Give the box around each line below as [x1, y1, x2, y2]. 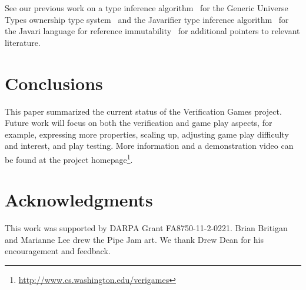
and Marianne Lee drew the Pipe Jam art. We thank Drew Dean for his [5, 233, 264, 245]
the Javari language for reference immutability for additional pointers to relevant [5, 25, 300, 37]
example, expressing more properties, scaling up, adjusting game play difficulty [5, 128, 289, 140]
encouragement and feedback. [5, 245, 111, 257]
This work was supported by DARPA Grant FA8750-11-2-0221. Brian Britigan [5, 222, 288, 234]
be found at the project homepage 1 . [5, 151, 133, 165]
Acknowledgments [5, 188, 153, 212]
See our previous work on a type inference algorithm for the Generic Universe [5, 2, 288, 14]
